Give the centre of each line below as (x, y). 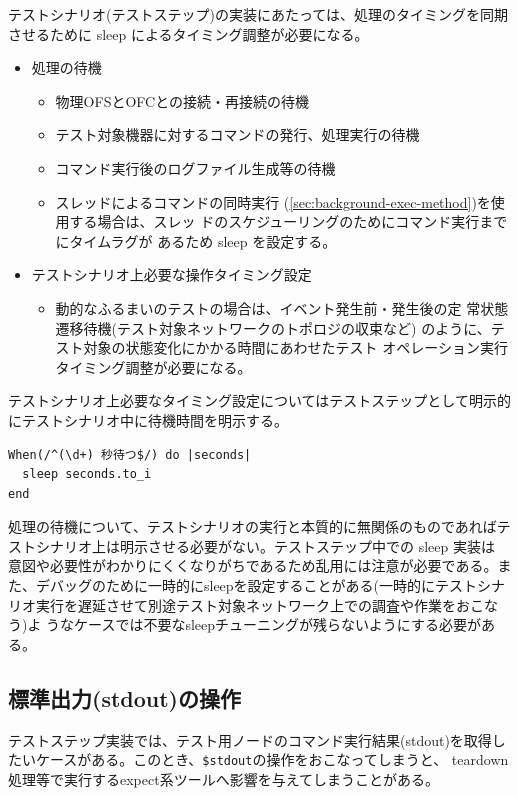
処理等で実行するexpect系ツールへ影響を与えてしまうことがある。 (223, 778)
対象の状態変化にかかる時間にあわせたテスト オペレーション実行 (295, 347)
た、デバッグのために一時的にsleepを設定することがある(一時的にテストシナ (257, 585)
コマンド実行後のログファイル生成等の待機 (195, 167)
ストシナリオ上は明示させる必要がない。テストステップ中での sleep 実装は (251, 545)
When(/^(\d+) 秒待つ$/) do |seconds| (130, 454)
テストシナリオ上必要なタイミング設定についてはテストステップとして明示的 (259, 400)
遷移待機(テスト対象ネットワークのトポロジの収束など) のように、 (273, 327)
